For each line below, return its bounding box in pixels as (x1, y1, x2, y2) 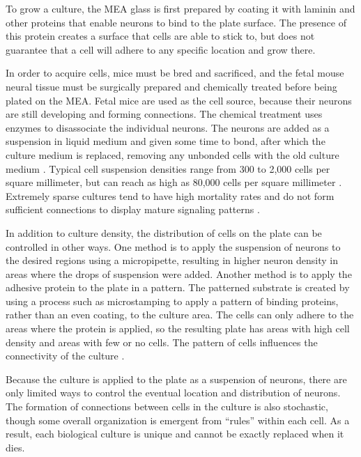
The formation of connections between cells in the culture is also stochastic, (6, 399, 328, 414)
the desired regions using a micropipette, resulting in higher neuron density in (6, 253, 339, 268)
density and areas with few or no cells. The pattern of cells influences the (6, 334, 318, 349)
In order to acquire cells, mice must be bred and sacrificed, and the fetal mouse (6, 65, 344, 80)
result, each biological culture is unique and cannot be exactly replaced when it (6, 426, 344, 441)
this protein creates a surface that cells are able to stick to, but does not (6, 29, 315, 43)
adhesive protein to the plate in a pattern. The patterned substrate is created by (6, 280, 350, 295)
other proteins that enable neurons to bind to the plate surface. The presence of (6, 15, 346, 29)
